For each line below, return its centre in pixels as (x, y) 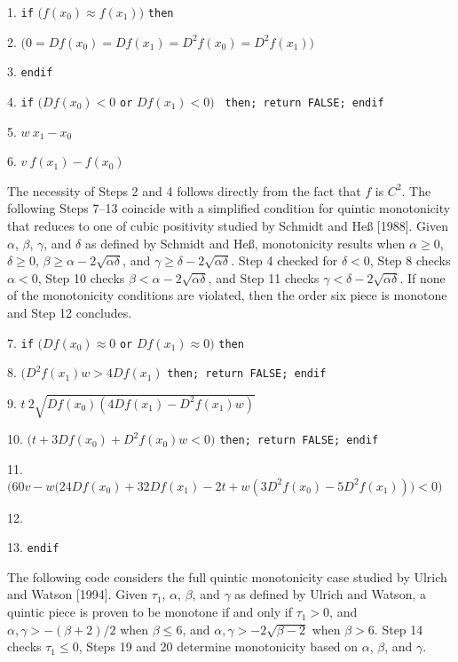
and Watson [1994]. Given (78, 594)
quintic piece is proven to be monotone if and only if (150, 612)
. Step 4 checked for (284, 260)
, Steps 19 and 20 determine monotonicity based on (218, 646)
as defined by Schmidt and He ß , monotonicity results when (245, 243)
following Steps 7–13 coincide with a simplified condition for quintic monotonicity (229, 208)
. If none (422, 277)
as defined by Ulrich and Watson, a (330, 594)
